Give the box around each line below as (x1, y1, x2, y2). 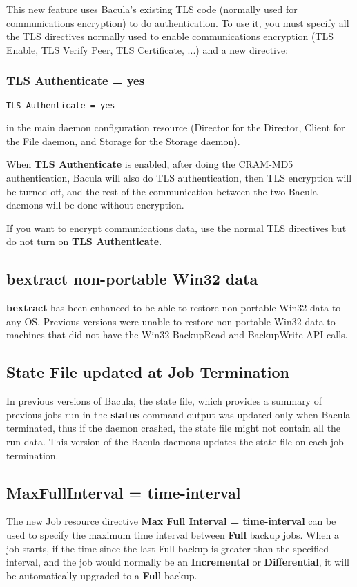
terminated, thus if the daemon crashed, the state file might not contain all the (6, 421, 341, 435)
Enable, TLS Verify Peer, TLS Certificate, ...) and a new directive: (6, 42, 289, 57)
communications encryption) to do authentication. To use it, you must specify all (6, 15, 349, 30)
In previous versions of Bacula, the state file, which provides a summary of (6, 394, 322, 408)
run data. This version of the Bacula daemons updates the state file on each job (6, 434, 344, 448)
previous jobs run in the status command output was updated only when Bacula (6, 407, 351, 421)
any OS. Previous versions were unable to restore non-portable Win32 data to (6, 314, 336, 328)
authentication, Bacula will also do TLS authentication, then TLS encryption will (6, 171, 352, 185)
